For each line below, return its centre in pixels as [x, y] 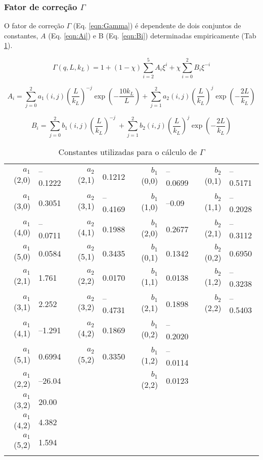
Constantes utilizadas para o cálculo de [128, 151]
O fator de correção [34, 25]
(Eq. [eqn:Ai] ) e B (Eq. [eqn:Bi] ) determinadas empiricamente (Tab [152, 35]
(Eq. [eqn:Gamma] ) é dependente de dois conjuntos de [157, 25]
